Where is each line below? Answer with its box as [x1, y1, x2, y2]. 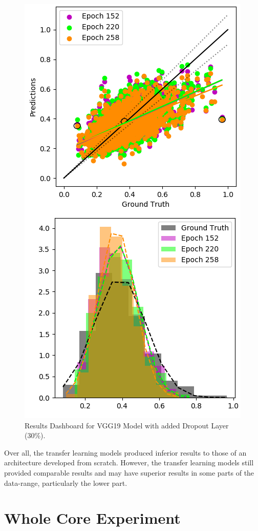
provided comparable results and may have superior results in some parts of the [4, 467, 254, 478]
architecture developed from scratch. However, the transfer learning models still [4, 457, 254, 468]
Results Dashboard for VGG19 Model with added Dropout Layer [25, 420, 229, 430]
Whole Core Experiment [4, 507, 181, 528]
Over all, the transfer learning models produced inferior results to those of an [4, 447, 247, 458]
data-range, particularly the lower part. [4, 477, 127, 488]
